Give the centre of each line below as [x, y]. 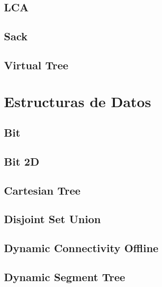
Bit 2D [22, 161]
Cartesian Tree [42, 190]
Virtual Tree [36, 65]
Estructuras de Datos [78, 101]
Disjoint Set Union [53, 219]
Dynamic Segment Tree [65, 277]
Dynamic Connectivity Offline [81, 248]
